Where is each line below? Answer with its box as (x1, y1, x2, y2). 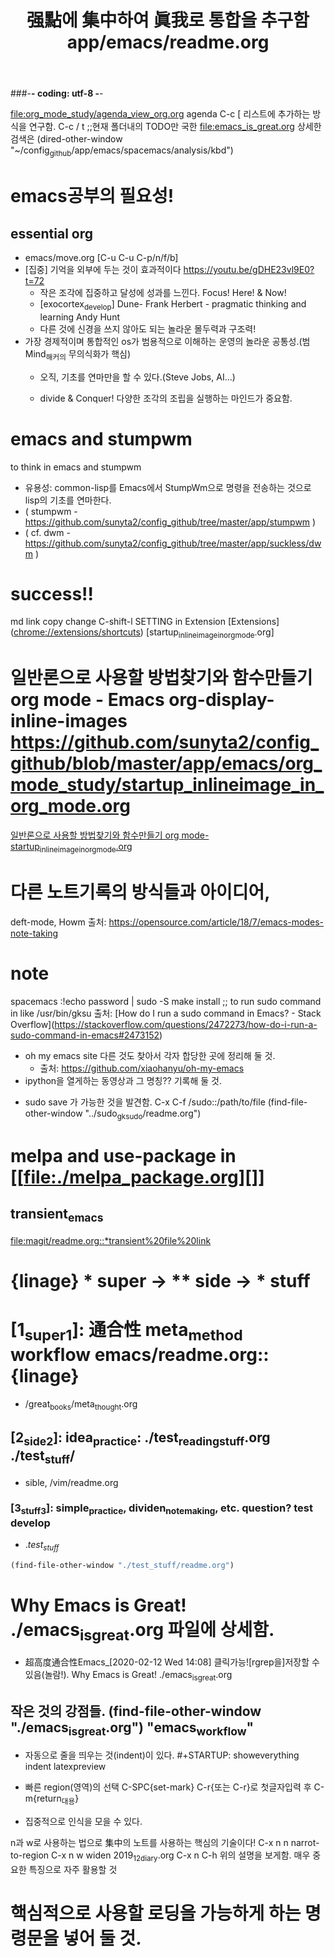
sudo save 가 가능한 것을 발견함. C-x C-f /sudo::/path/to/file (24, 1096, 266, 1108)
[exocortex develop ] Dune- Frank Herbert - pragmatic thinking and (39, 297, 307, 312)
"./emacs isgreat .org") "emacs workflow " (10, 1719, 255, 1738)
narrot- (290, 1836, 320, 1848)
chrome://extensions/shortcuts (13, 626, 141, 638)
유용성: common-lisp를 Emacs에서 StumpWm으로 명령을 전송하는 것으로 (24, 481, 312, 493)
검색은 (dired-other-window (10, 133, 123, 145)
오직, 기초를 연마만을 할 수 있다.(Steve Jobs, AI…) (39, 371, 236, 383)
